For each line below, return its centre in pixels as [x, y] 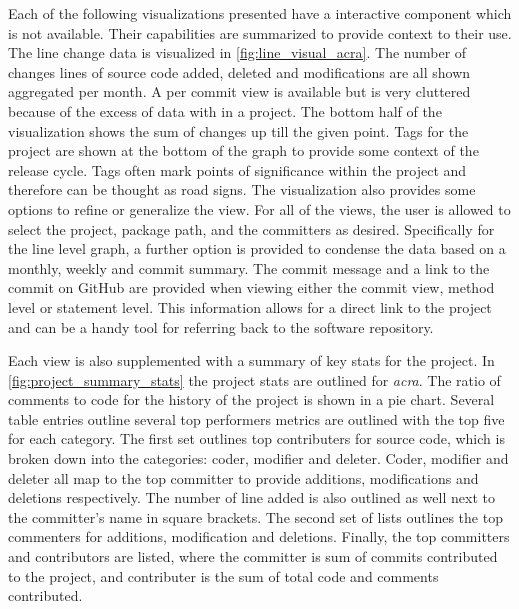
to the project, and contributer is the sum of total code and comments [223, 575]
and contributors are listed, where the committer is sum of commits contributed [253, 556]
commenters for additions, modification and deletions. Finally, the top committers [259, 536]
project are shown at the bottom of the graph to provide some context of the [243, 150]
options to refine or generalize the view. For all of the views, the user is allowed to [259, 208]
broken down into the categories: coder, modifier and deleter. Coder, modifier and [258, 458]
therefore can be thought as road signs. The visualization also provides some [242, 189]
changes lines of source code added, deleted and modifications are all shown [239, 71]
